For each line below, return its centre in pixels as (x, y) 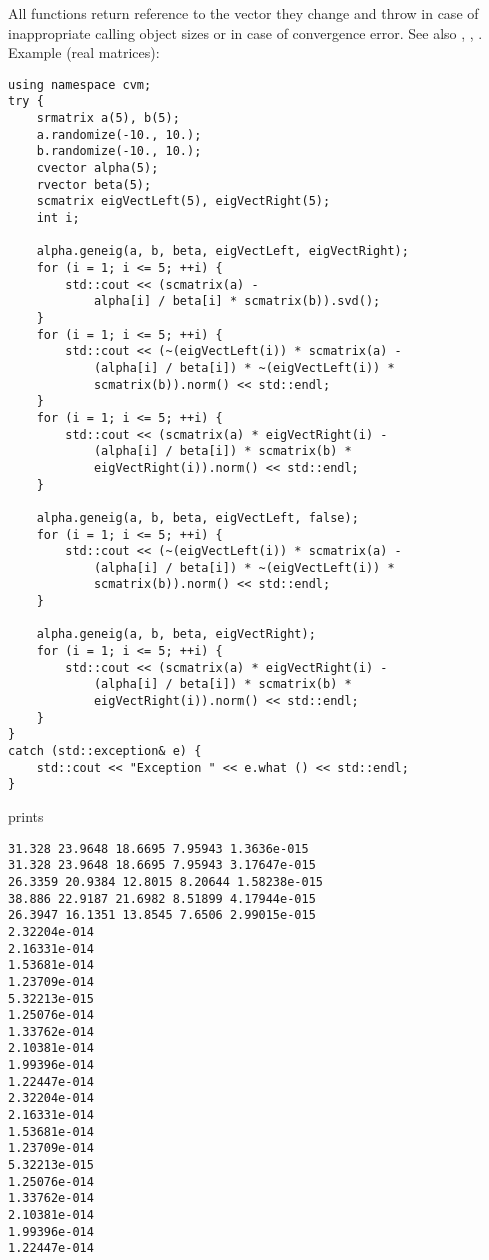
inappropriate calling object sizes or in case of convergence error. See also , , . (245, 32)
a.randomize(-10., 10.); (119, 134)
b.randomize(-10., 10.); (119, 151)
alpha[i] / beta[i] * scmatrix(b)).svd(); (237, 301)
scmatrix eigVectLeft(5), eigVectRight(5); (183, 201)
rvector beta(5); (94, 184)
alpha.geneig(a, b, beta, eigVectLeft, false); (197, 517)
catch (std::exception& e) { (105, 751)
